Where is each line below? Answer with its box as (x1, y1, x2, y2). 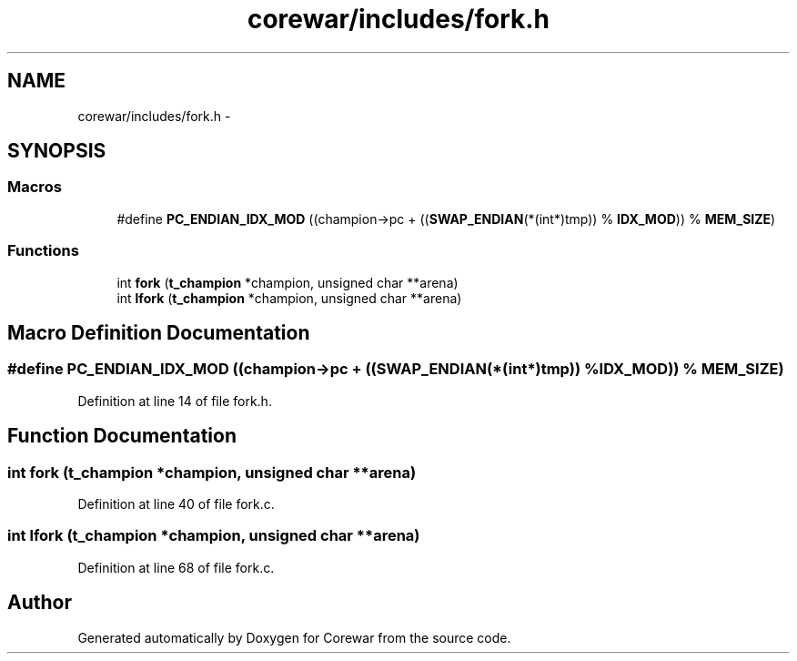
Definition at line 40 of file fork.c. (77, 496, 275, 512)
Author (7, 591, 72, 615)
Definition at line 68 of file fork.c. (77, 559, 275, 575)
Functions (7, 241, 79, 260)
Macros (7, 178, 62, 197)
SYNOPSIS (7, 139, 106, 163)
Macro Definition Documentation (7, 320, 310, 344)
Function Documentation (7, 424, 237, 448)
